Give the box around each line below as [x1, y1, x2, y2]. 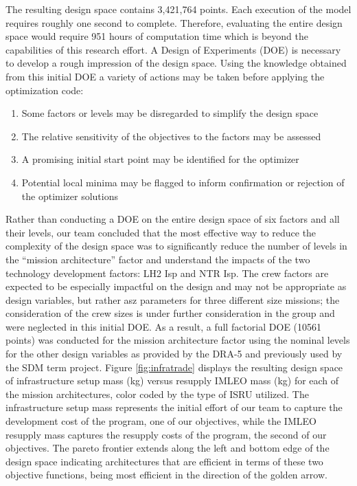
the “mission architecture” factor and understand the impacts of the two [5, 252, 310, 266]
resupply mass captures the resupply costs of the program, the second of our [5, 427, 327, 441]
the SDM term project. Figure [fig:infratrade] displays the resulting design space [5, 360, 343, 374]
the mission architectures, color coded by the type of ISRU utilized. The [5, 386, 309, 401]
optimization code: [5, 82, 84, 97]
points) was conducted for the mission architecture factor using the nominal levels [5, 333, 350, 347]
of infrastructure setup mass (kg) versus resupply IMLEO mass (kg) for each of [5, 373, 339, 388]
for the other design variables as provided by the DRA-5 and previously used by [5, 346, 343, 361]
